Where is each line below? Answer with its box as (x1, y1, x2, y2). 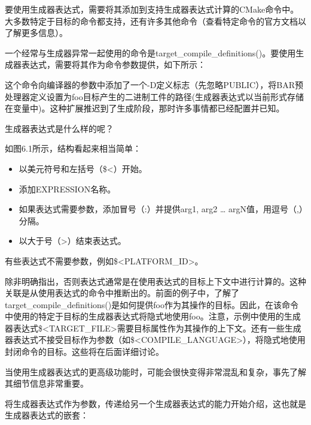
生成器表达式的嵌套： (5, 409, 89, 421)
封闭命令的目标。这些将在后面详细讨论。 (5, 345, 164, 358)
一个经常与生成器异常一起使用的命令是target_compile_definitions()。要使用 (5, 46, 296, 59)
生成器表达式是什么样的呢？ (5, 122, 114, 134)
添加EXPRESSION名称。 (19, 182, 116, 195)
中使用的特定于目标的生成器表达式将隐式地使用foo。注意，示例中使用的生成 (5, 310, 301, 322)
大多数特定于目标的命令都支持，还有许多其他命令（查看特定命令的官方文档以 (5, 14, 306, 27)
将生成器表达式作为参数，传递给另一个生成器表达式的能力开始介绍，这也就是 (5, 397, 306, 409)
